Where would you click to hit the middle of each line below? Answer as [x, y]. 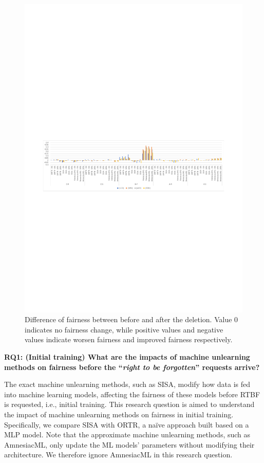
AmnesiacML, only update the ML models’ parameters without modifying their [129, 444]
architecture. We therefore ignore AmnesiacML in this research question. [118, 455]
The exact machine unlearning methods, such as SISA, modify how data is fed [127, 384]
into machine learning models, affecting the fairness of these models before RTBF [132, 394]
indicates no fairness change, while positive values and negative [124, 329]
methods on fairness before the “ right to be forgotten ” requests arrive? [132, 367]
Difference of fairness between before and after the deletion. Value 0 [131, 319]
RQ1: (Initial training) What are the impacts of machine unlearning [127, 357]
